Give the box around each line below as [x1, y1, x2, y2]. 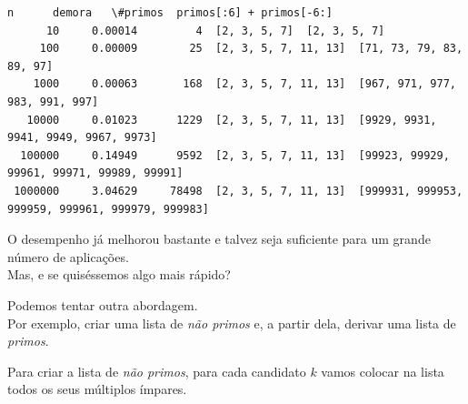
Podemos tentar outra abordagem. [7, 295, 198, 314]
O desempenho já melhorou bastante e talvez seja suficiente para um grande [7, 229, 431, 248]
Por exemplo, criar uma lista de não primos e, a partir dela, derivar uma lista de [7, 313, 456, 332]
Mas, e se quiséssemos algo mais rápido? [7, 265, 231, 284]
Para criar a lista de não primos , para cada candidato [7, 361, 306, 380]
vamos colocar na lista [321, 361, 444, 380]
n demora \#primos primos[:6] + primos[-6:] [7, 6, 333, 19]
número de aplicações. [7, 247, 129, 266]
